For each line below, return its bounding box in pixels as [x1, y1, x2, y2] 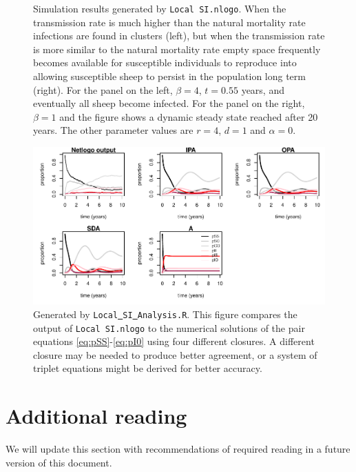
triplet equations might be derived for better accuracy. [33, 361, 262, 375]
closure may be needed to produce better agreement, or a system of [33, 347, 317, 362]
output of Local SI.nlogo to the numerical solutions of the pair [33, 320, 305, 335]
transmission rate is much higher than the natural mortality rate [33, 14, 306, 29]
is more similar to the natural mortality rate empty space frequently [33, 41, 321, 56]
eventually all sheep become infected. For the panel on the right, [33, 96, 305, 110]
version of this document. [6, 455, 112, 469]
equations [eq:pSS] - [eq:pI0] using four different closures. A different [33, 334, 315, 348]
